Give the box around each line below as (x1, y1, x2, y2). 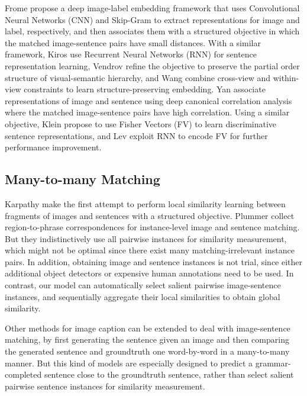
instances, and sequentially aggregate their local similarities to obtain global (5, 290, 280, 302)
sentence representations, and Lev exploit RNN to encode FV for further (5, 129, 268, 141)
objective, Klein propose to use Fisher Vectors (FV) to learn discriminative (5, 117, 277, 130)
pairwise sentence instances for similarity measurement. (5, 379, 205, 392)
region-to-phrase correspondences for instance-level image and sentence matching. (5, 221, 300, 233)
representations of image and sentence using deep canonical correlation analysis (5, 94, 292, 107)
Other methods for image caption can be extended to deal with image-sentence (5, 321, 290, 334)
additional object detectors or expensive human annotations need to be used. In (5, 267, 294, 279)
